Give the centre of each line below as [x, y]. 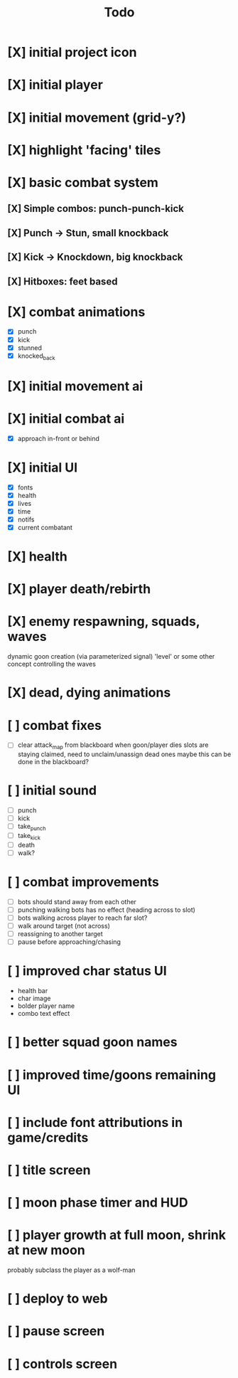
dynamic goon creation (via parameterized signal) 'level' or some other [111, 657]
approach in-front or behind [58, 438]
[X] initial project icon [72, 52]
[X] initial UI [43, 467]
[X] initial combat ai [66, 419]
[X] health [37, 557]
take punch [32, 827]
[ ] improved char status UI [87, 971]
